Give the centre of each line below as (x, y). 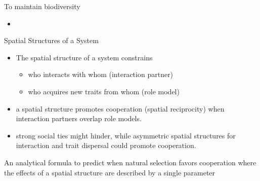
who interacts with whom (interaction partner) (101, 74)
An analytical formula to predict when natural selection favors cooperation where (130, 162)
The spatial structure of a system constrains (84, 57)
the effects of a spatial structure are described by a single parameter (110, 172)
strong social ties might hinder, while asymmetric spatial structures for (126, 135)
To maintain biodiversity (42, 6)
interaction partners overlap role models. (79, 118)
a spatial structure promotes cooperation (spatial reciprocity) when (120, 108)
